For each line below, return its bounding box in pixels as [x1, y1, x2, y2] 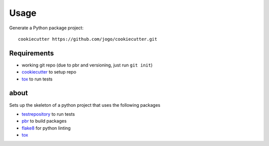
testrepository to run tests [21, 111, 75, 117]
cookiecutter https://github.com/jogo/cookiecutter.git [18, 36, 157, 42]
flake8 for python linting [21, 125, 71, 131]
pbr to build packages [21, 118, 67, 124]
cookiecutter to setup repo [21, 69, 77, 75]
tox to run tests [21, 76, 53, 82]
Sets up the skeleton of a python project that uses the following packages [9, 102, 160, 108]
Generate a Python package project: [9, 25, 84, 31]
